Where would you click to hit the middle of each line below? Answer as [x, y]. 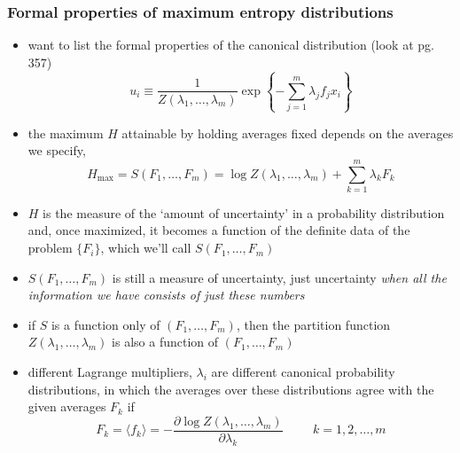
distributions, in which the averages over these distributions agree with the [231, 389]
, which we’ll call [146, 248]
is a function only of [105, 324]
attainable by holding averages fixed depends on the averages [288, 133]
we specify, [57, 150]
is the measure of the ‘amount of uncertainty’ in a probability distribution [244, 212]
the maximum [66, 133]
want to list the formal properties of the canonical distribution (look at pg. [231, 45]
